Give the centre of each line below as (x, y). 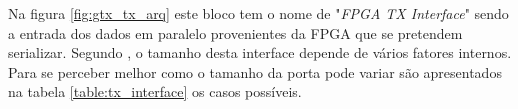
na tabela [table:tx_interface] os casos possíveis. (155, 91)
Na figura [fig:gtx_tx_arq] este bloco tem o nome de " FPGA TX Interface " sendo (258, 13)
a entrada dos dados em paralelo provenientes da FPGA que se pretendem (235, 32)
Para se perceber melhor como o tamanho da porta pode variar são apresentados (255, 71)
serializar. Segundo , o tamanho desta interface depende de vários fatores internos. (260, 52)
